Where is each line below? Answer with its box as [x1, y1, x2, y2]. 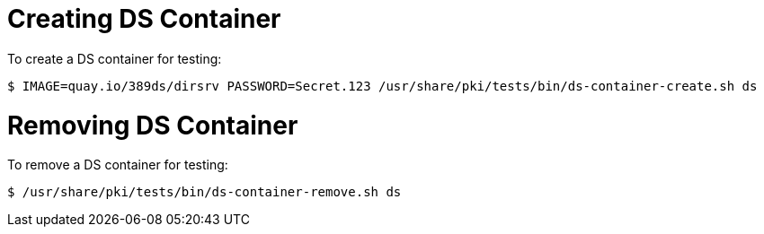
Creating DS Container [7, 4, 281, 34]
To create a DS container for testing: [7, 50, 222, 66]
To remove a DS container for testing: [7, 157, 228, 173]
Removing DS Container [7, 109, 298, 141]
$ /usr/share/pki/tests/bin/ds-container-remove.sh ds [7, 185, 402, 200]
